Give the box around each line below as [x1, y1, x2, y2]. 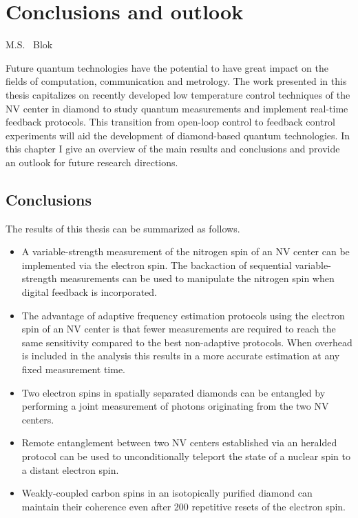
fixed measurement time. [21, 362, 126, 377]
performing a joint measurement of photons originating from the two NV [21, 399, 329, 413]
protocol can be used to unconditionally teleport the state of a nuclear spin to [21, 448, 350, 463]
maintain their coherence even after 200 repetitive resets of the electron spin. [21, 499, 346, 513]
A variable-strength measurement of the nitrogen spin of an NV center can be [21, 244, 350, 259]
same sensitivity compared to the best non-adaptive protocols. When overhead [21, 335, 352, 349]
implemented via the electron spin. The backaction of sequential [21, 257, 292, 272]
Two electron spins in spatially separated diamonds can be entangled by [21, 385, 326, 399]
